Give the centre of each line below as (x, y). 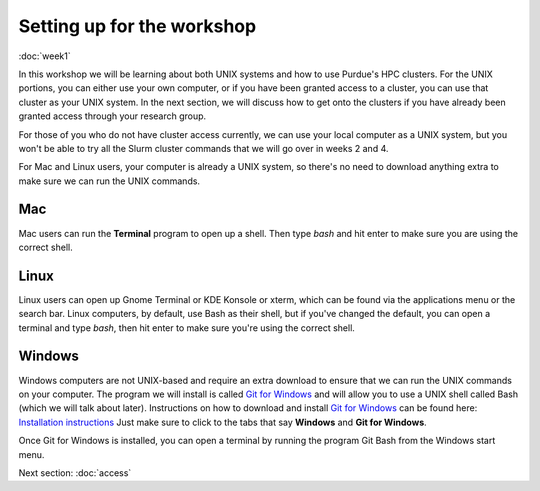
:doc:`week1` (44, 56)
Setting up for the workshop (137, 26)
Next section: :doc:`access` (75, 472)
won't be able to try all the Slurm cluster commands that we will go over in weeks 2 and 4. (203, 148)
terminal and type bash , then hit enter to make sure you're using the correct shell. (186, 327)
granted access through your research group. (112, 116)
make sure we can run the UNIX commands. (109, 181)
